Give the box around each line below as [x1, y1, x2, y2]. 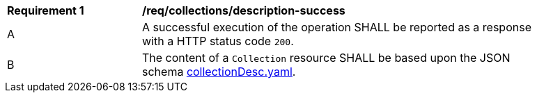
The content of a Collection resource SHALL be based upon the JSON [142, 51, 511, 65]
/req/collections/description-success [142, 3, 345, 17]
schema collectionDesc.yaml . [142, 65, 296, 79]
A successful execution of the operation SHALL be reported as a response [142, 20, 531, 34]
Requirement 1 [7, 3, 84, 17]
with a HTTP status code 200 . [142, 34, 294, 48]
